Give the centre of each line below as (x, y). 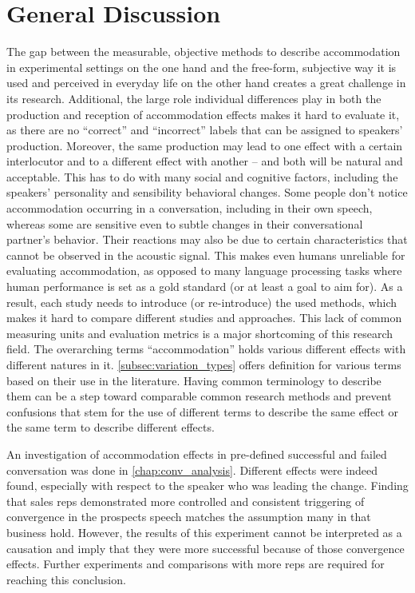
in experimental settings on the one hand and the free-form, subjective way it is (202, 67)
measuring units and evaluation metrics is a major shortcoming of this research (200, 333)
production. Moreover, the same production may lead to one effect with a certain (205, 145)
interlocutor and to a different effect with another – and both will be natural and (205, 161)
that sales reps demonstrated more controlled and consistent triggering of (186, 501)
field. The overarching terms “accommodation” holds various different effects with (206, 349)
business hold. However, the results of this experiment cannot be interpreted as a (204, 532)
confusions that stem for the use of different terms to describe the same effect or (203, 411)
